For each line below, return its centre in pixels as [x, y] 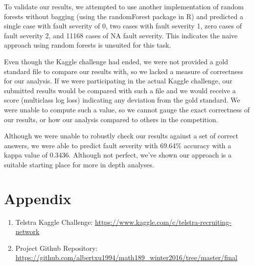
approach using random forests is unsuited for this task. [88, 45]
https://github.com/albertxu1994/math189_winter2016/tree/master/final [126, 257]
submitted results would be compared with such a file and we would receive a [120, 90]
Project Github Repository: [57, 248]
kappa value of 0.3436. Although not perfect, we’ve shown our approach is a [118, 155]
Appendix [38, 198]
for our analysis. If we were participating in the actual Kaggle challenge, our [118, 81]
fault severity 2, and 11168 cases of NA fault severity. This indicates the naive [121, 35]
